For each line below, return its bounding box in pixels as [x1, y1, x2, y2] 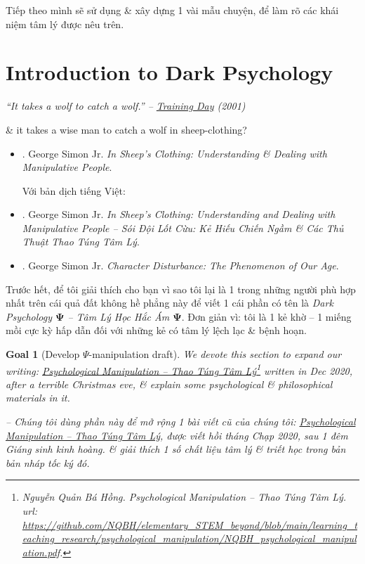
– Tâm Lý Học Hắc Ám [67, 309, 170, 323]
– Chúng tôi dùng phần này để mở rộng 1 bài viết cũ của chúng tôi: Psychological [6, 414, 356, 429]
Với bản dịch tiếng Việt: [22, 183, 126, 198]
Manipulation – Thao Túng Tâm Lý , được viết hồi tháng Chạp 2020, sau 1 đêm [6, 428, 348, 442]
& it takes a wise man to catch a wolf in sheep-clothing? [6, 122, 247, 136]
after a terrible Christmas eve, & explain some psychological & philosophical [6, 376, 333, 391]
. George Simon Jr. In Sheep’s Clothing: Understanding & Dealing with [22, 146, 327, 160]
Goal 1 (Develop [6, 347, 80, 361]
